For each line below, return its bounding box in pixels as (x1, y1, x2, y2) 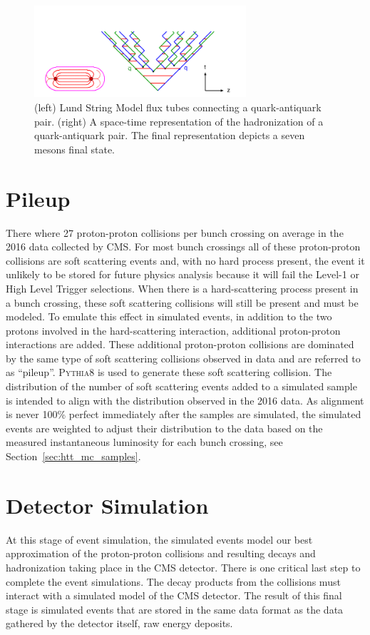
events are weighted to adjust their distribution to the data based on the (6, 420, 323, 435)
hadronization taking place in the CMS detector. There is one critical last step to (6, 559, 361, 574)
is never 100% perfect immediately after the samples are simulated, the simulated (6, 407, 361, 422)
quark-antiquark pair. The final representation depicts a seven (34, 128, 305, 143)
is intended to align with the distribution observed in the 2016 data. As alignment (6, 392, 364, 407)
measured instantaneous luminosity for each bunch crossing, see (6, 435, 283, 449)
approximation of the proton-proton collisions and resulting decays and (6, 546, 316, 561)
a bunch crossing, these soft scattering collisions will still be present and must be (6, 295, 359, 310)
